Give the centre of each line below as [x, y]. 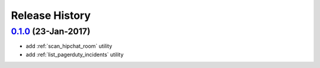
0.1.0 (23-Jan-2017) [51, 31]
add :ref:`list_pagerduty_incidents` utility [75, 54]
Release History [51, 15]
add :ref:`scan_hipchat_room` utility [69, 46]
